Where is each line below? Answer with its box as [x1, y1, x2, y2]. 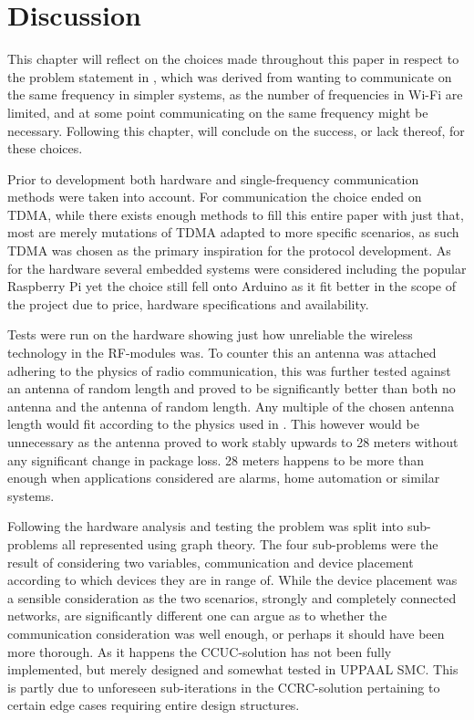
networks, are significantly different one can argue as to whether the [7, 606, 387, 625]
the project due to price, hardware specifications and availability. [7, 294, 369, 313]
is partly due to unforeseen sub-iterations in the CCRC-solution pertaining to [7, 677, 440, 696]
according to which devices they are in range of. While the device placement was [7, 570, 458, 590]
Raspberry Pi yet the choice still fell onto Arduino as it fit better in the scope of [7, 277, 457, 296]
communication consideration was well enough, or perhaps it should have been [7, 623, 445, 642]
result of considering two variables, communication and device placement [7, 552, 414, 571]
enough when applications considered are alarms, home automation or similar [7, 468, 440, 487]
